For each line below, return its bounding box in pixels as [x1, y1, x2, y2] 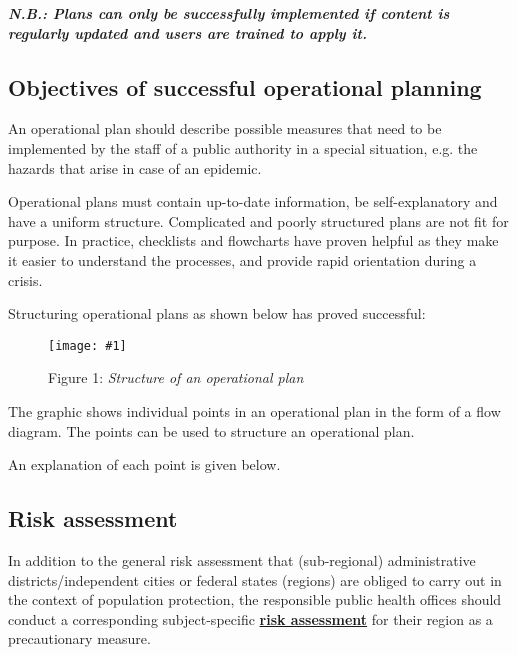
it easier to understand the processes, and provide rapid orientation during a [8, 249, 477, 270]
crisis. [8, 269, 43, 290]
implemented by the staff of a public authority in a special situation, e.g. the [8, 137, 478, 158]
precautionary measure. [8, 628, 151, 649]
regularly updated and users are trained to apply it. [8, 22, 367, 43]
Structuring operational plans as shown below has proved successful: [8, 303, 426, 324]
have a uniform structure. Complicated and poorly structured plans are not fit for [8, 210, 509, 231]
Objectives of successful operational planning [8, 71, 482, 102]
